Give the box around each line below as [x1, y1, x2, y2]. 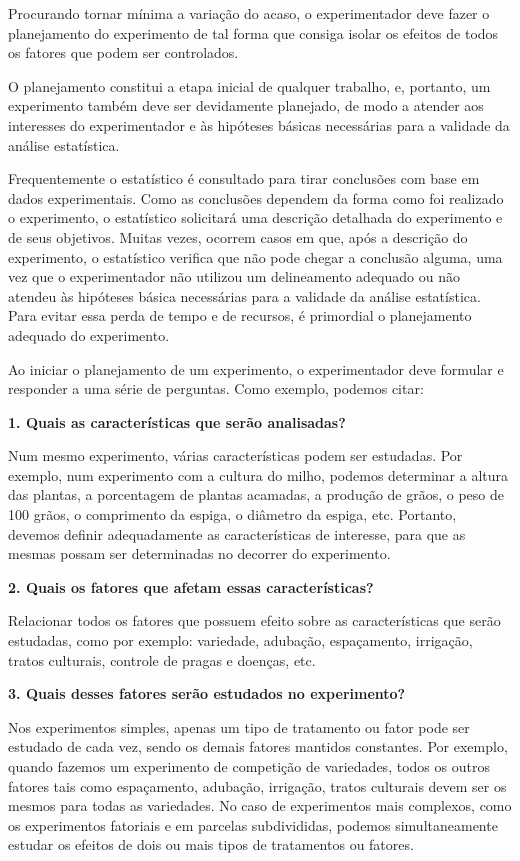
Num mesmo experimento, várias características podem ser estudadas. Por [8, 445, 463, 466]
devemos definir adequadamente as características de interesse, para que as [8, 523, 466, 544]
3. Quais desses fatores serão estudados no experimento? [8, 683, 406, 704]
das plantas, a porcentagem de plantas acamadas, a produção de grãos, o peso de [8, 484, 504, 505]
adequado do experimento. [8, 324, 170, 345]
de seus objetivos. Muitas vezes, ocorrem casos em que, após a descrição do [8, 226, 468, 247]
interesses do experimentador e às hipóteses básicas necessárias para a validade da [8, 114, 510, 135]
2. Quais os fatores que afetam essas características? [8, 576, 374, 597]
